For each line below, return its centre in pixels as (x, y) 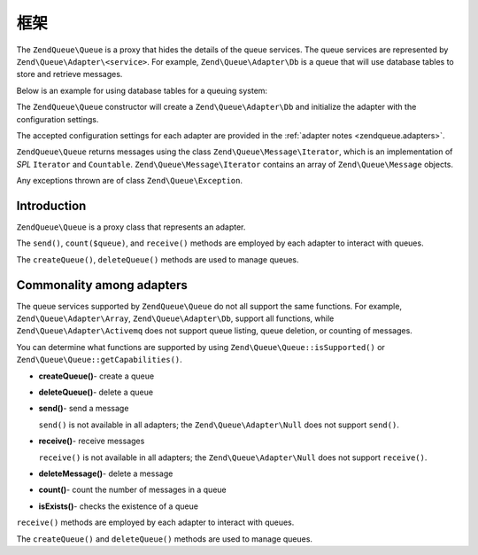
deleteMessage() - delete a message (106, 473)
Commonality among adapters (102, 285)
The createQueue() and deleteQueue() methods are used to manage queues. (165, 539)
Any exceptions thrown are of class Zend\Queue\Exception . (130, 181)
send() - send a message (84, 409)
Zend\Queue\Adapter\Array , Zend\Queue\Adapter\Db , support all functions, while (175, 318)
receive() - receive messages (92, 441)
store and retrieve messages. (69, 74)
